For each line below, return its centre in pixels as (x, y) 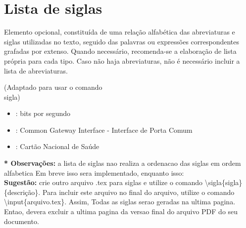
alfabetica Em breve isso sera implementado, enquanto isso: (94, 172)
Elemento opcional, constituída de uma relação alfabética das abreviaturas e (120, 32)
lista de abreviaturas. (36, 70)
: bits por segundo (43, 113)
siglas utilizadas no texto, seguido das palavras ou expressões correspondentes (122, 41)
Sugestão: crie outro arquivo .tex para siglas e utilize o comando (103, 182)
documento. (22, 221)
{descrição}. (22, 192)
